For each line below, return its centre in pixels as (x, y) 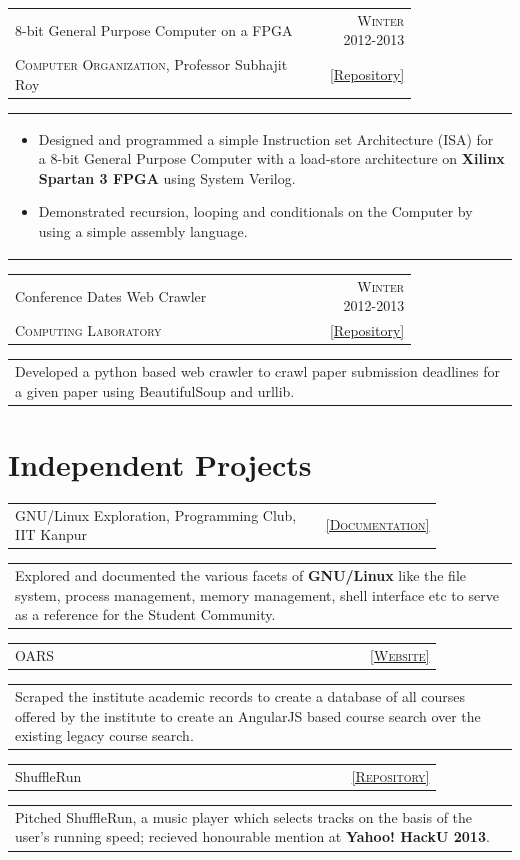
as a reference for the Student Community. (145, 614)
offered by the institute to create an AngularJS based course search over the (248, 715)
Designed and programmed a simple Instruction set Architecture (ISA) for (266, 138)
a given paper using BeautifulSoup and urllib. (155, 390)
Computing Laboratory (88, 330)
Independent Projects (160, 464)
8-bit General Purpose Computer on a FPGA (154, 29)
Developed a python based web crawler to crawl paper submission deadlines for (257, 371)
